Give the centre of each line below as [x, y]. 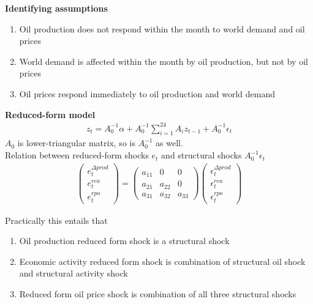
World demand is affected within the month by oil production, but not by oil [164, 61]
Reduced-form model [50, 114]
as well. [169, 143]
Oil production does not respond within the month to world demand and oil [162, 28]
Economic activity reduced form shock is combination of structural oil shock [162, 261]
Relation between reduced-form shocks [77, 155]
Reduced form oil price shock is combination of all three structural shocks [158, 293]
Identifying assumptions [56, 8]
